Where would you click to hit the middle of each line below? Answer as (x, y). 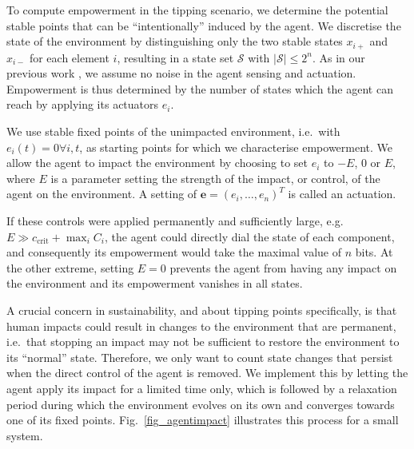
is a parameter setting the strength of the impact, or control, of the (215, 178)
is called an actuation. (342, 194)
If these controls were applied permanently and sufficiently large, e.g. (175, 220)
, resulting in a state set (175, 57)
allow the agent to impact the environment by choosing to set (157, 163)
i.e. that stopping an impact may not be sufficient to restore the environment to (203, 342)
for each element (69, 57)
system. (25, 435)
